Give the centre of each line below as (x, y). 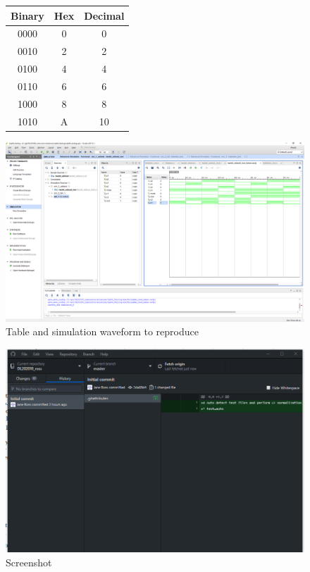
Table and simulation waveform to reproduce (102, 331)
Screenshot (29, 562)
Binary (27, 15)
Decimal (104, 15)
